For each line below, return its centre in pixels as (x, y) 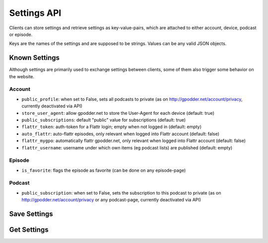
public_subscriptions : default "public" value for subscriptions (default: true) (104, 120)
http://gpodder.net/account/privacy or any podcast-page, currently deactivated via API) (111, 200)
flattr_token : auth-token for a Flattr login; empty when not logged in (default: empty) (112, 127)
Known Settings (34, 58)
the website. (22, 76)
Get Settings (29, 230)
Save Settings (31, 214)
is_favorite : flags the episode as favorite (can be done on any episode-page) (104, 170)
